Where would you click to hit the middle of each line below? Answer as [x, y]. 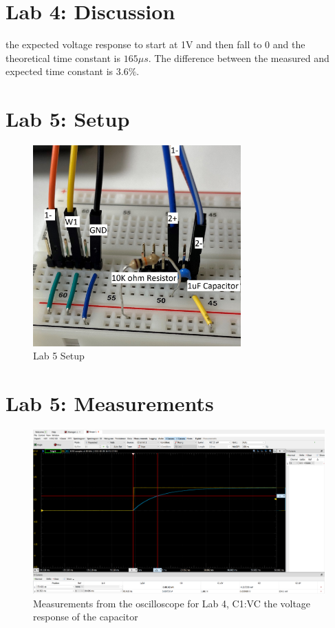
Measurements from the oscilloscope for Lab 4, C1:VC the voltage [172, 603]
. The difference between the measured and [239, 57]
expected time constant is [60, 71]
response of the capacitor [86, 617]
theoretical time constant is [63, 57]
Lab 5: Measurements [110, 403]
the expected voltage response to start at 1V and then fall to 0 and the [155, 44]
